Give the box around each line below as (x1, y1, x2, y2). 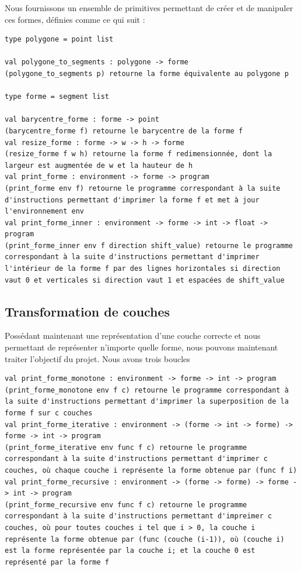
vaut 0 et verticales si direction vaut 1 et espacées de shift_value (5, 276, 285, 284)
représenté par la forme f (5, 558, 109, 566)
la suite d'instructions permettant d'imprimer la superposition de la (5, 397, 289, 406)
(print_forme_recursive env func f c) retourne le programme (5, 500, 247, 509)
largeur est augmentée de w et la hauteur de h (5, 161, 193, 170)
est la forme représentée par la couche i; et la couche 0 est (5, 546, 256, 555)
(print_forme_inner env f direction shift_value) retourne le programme (5, 241, 293, 250)
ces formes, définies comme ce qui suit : (5, 13, 145, 25)
